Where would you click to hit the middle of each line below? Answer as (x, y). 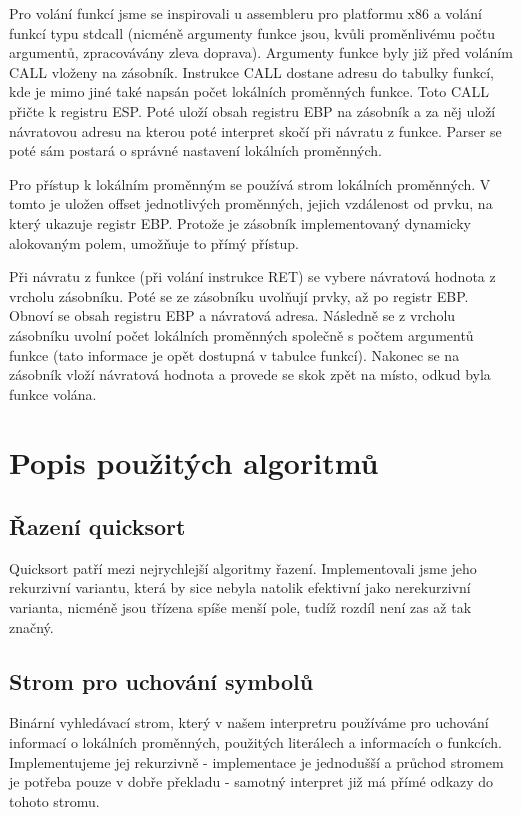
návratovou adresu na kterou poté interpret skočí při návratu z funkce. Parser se (255, 130)
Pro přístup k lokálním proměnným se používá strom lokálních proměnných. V (250, 183)
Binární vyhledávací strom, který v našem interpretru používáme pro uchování (249, 722)
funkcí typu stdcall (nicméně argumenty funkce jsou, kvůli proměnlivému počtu (252, 32)
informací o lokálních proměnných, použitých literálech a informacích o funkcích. (255, 742)
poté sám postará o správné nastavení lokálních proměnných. (195, 150)
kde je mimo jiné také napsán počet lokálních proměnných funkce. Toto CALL (249, 91)
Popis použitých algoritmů (194, 462)
